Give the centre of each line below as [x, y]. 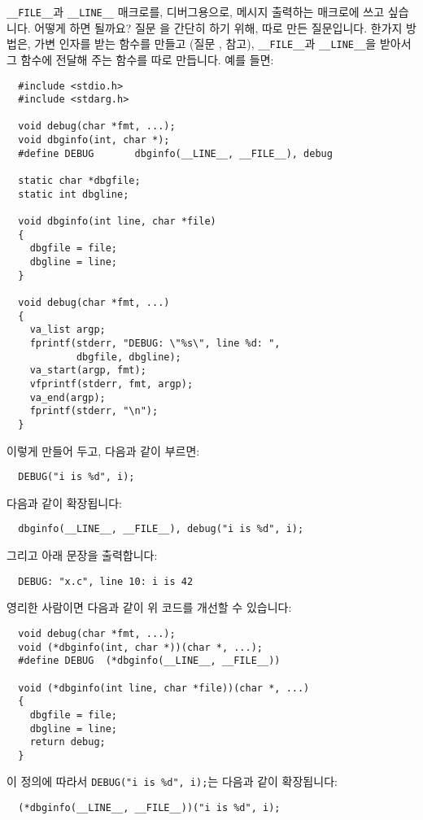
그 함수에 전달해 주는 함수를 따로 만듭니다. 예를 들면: [140, 59]
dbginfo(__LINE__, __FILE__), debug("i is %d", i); [161, 529]
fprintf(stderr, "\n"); [94, 411]
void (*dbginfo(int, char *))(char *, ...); [140, 647]
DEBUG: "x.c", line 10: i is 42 [106, 581]
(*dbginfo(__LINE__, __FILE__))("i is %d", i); [149, 808]
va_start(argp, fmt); [88, 371]
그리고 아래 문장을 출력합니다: [82, 555]
